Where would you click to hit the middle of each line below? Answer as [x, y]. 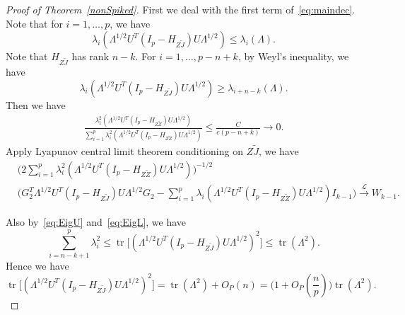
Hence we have [37, 266]
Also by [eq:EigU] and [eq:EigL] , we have [96, 222]
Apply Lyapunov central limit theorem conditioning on [124, 151]
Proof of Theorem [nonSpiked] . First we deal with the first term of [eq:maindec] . [181, 9]
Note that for [34, 23]
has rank [90, 56]
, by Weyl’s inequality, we [293, 56]
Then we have [36, 104]
